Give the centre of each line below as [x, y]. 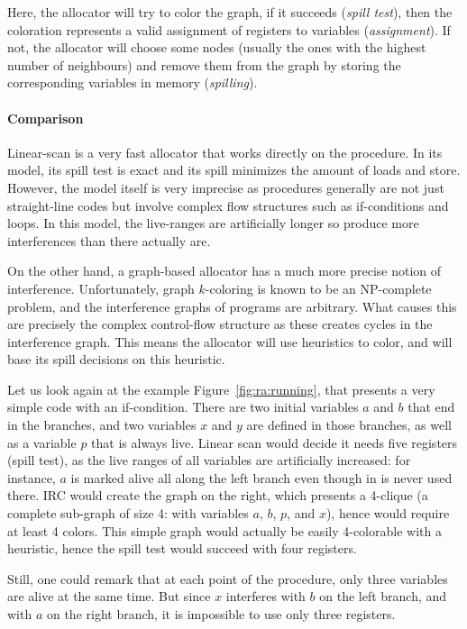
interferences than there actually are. [109, 240]
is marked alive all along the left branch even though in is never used [261, 477]
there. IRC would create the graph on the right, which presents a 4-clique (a [218, 495]
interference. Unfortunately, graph [101, 288]
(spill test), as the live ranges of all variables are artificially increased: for [209, 460]
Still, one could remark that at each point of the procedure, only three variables [228, 578]
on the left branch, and [383, 596]
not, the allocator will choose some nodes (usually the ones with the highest [217, 47]
